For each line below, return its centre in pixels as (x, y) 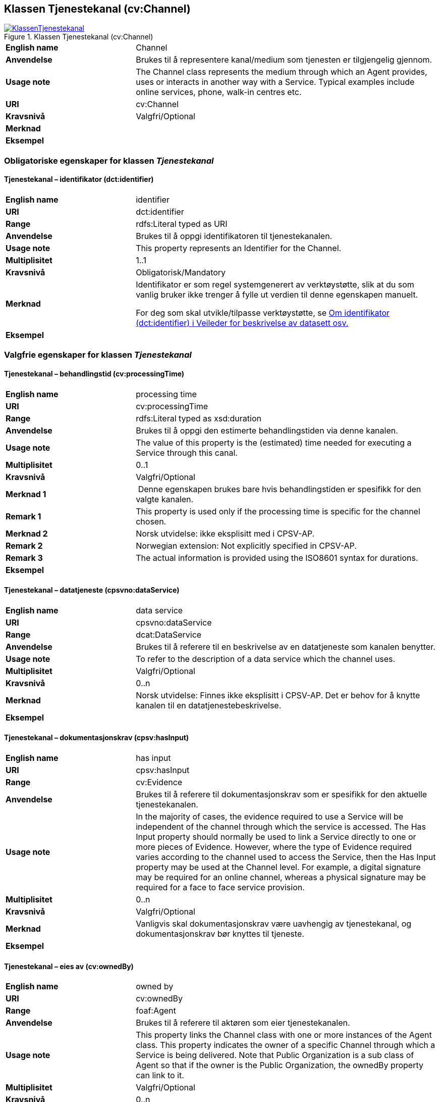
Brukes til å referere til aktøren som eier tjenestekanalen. (243, 1023)
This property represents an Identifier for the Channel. (239, 248)
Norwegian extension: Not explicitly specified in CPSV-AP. (246, 545)
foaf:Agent (156, 1011)
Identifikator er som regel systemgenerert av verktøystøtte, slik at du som (275, 285)
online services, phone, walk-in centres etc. (219, 92)
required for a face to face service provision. (220, 888)
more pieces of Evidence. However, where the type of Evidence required (274, 847)
